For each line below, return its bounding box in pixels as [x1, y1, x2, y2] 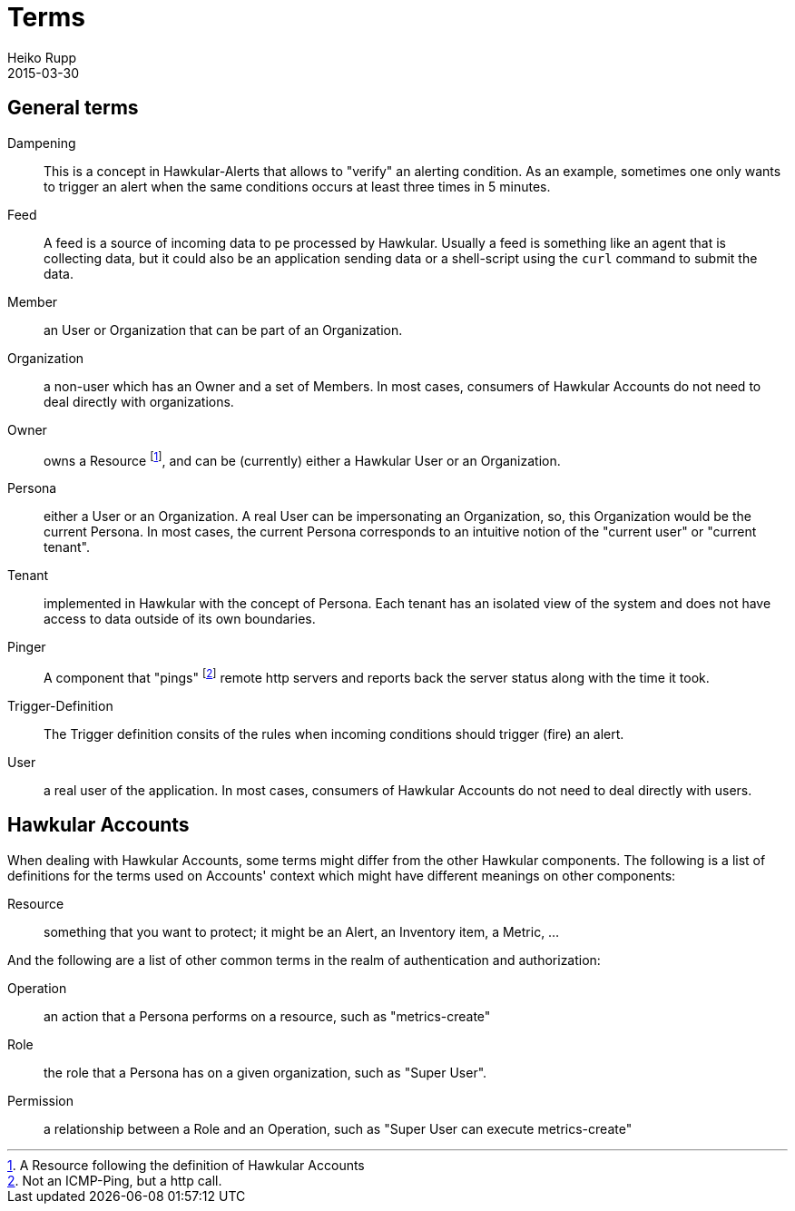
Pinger [7, 639, 46, 655]
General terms [7, 96, 139, 120]
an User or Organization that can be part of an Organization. [44, 321, 403, 338]
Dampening [7, 134, 76, 151]
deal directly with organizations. [44, 393, 234, 409]
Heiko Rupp [7, 49, 77, 65]
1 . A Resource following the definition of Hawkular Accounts [7, 1157, 365, 1173]
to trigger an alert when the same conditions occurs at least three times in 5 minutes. [44, 178, 551, 194]
